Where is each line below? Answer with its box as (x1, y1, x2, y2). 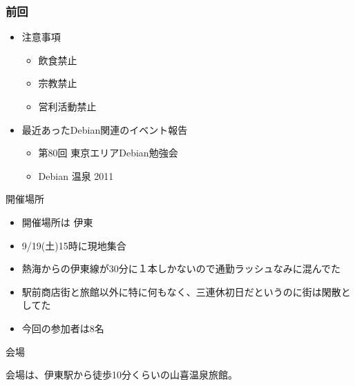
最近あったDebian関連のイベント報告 (21, 122, 188, 136)
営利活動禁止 (38, 99, 97, 113)
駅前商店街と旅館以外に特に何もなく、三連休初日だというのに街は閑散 (21, 284, 341, 298)
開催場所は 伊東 (21, 214, 93, 229)
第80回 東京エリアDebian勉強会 (38, 145, 178, 160)
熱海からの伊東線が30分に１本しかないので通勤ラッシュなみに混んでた (21, 261, 341, 276)
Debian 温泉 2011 (38, 168, 114, 183)
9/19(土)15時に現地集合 (21, 238, 126, 252)
